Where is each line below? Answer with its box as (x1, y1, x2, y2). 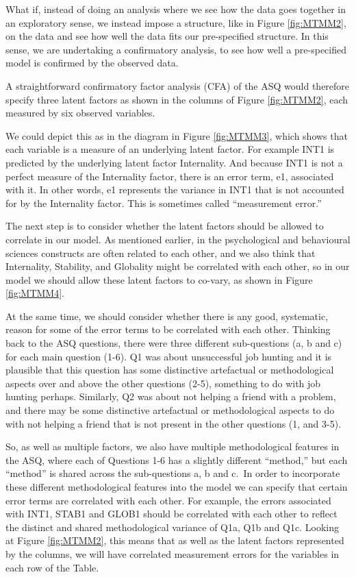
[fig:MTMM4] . (5, 286, 64, 300)
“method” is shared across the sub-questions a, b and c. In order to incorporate (5, 466, 340, 480)
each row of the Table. (5, 560, 99, 574)
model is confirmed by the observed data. (5, 56, 179, 70)
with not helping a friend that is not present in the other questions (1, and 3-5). (5, 416, 342, 430)
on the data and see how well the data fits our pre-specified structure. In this (5, 29, 329, 43)
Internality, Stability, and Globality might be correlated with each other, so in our (5, 259, 350, 273)
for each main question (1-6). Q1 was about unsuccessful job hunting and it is (5, 349, 332, 363)
